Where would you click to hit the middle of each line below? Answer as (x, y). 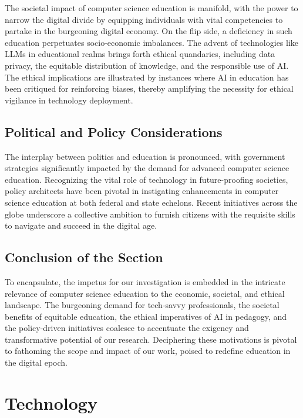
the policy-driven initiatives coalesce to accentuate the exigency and (127, 328)
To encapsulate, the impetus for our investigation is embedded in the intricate (145, 281)
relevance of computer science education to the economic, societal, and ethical (145, 293)
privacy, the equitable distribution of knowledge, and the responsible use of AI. (147, 65)
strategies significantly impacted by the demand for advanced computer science (147, 168)
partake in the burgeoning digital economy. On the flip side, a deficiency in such (149, 31)
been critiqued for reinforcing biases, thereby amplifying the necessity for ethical (149, 88)
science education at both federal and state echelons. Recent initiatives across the (151, 202)
